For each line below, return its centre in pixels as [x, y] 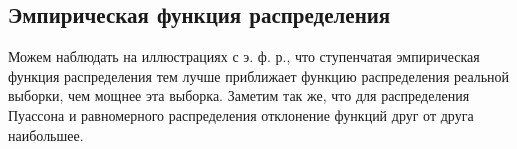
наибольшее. [46, 134]
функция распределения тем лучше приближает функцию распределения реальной [259, 75]
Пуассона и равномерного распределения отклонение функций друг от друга [241, 114]
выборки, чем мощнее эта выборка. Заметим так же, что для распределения [239, 95]
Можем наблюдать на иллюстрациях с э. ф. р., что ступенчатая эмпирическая [244, 56]
